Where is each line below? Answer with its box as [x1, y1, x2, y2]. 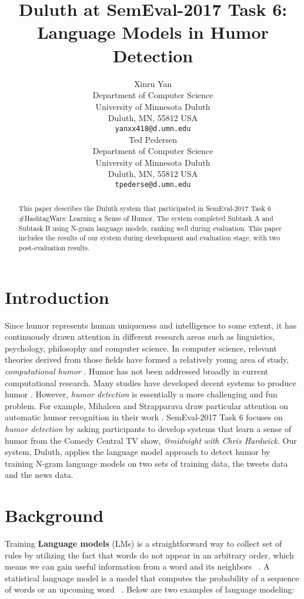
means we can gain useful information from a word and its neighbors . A [5, 560, 270, 573]
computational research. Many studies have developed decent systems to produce [5, 376, 296, 389]
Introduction [5, 285, 109, 309]
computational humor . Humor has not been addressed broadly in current [5, 364, 269, 377]
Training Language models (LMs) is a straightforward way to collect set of [5, 537, 282, 550]
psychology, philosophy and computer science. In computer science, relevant [5, 342, 277, 354]
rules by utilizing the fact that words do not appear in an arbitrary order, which [5, 548, 294, 561]
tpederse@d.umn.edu [115, 180, 191, 189]
